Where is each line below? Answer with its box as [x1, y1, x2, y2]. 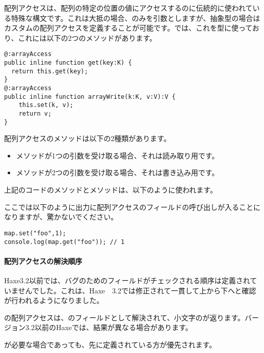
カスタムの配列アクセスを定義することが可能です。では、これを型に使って [4, 22, 252, 33]
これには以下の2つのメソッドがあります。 [18, 32, 157, 43]
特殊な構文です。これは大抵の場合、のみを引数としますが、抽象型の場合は [11, 12, 260, 23]
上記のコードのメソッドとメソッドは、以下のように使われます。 [4, 184, 217, 195]
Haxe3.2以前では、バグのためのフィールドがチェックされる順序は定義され [4, 275, 250, 285]
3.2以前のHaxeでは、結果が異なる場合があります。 [25, 322, 193, 333]
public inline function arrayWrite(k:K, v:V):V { [4, 93, 176, 100]
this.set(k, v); [18, 101, 74, 109]
